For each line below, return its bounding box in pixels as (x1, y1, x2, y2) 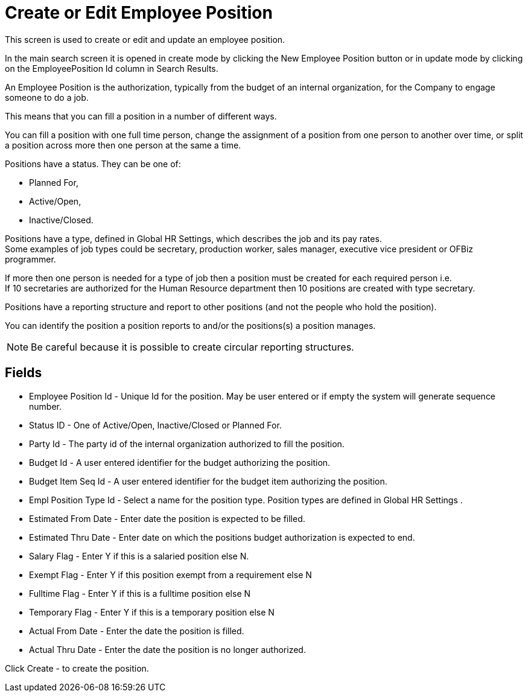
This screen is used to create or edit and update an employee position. (5, 34, 285, 45)
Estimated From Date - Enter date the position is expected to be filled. (29, 513, 305, 524)
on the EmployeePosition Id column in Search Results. (5, 63, 218, 74)
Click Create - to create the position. (5, 663, 149, 673)
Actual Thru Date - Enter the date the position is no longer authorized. (29, 644, 306, 655)
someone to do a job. (5, 92, 89, 103)
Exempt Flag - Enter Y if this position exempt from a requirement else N (29, 569, 312, 580)
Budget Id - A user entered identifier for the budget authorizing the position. (29, 457, 331, 468)
